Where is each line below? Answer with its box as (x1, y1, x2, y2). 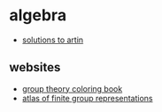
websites (9, 60, 61, 75)
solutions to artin (21, 34, 84, 45)
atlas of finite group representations (21, 93, 153, 103)
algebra (9, 5, 67, 26)
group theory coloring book (21, 83, 123, 93)
